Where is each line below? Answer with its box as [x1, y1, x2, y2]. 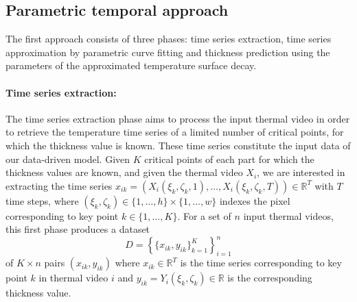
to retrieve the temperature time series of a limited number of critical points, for [5, 125, 344, 139]
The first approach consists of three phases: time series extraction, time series [5, 32, 332, 46]
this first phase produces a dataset [5, 222, 150, 236]
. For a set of [177, 208, 231, 223]
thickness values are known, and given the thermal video [5, 165, 243, 179]
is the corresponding [227, 270, 312, 285]
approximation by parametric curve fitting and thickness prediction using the [5, 45, 330, 59]
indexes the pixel [219, 193, 290, 207]
